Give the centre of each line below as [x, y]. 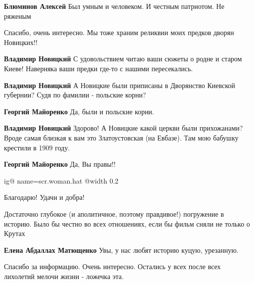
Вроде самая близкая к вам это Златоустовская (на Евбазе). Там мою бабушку [121, 137]
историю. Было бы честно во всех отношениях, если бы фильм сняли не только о [127, 223]
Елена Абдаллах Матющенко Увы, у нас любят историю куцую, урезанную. [121, 250]
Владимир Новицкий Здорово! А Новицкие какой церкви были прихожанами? [124, 128]
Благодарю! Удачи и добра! [44, 197]
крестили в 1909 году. [37, 147]
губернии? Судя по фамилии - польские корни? [75, 95]
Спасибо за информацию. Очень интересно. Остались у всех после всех [112, 266]
